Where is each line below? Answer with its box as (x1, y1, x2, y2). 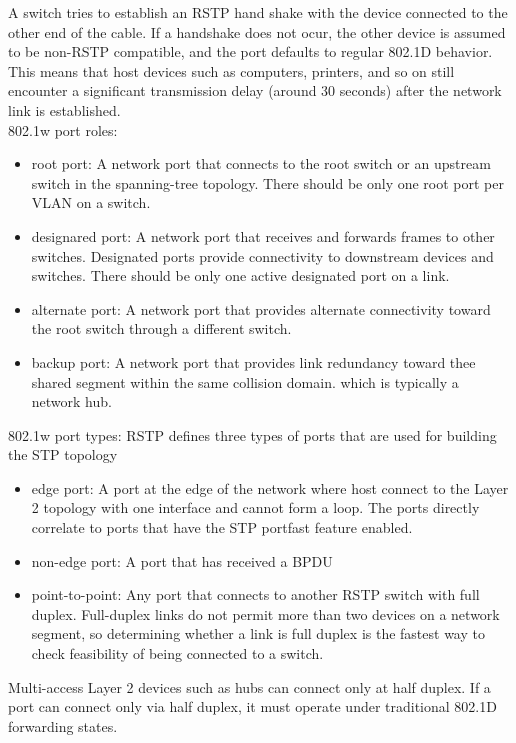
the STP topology (8, 444, 118, 465)
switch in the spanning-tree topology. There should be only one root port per (31, 172, 504, 193)
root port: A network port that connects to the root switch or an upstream (31, 153, 491, 174)
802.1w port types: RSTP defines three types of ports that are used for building (8, 424, 497, 445)
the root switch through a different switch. (31, 318, 292, 339)
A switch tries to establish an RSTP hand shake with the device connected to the (8, 2, 508, 22)
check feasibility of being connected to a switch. (31, 643, 324, 664)
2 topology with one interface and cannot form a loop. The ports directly (31, 497, 480, 518)
